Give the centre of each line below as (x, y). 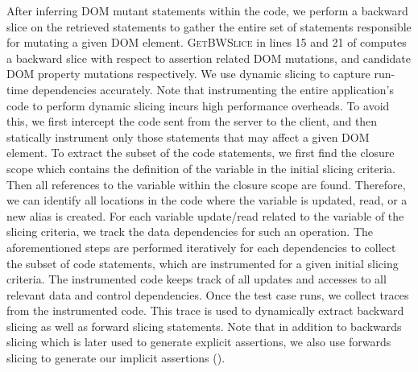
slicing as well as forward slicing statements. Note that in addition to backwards (204, 326)
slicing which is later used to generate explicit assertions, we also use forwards (199, 342)
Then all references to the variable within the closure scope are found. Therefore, (206, 184)
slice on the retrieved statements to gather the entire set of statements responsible (209, 26)
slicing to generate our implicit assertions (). (116, 358)
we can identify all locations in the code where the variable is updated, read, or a (207, 200)
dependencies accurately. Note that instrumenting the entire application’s (213, 89)
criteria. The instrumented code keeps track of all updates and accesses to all (197, 279)
